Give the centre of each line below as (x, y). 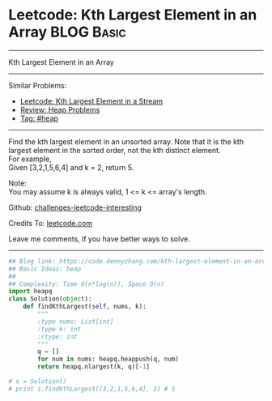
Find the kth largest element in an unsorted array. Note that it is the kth (126, 141)
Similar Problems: (38, 85)
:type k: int (59, 329)
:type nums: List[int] (76, 322)
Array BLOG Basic (68, 32)
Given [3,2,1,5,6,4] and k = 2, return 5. (71, 167)
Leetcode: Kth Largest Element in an (133, 15)
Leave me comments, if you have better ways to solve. (99, 239)
